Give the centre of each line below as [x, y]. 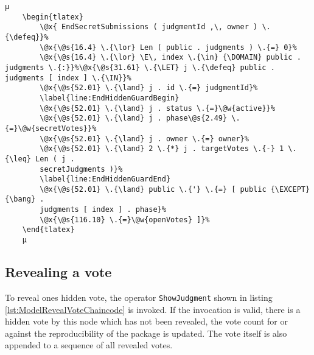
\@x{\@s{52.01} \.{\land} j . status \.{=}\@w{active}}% [157, 108]
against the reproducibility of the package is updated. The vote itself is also [146, 333]
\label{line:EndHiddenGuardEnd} [105, 179]
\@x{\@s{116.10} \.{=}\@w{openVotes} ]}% [125, 220]
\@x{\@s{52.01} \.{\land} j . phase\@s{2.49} [134, 118]
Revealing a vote [58, 272]
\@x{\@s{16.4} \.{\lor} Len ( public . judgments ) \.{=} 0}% [168, 47]
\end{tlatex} [48, 230]
